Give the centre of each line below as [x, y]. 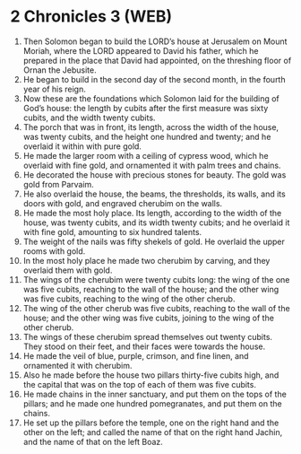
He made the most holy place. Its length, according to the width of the [152, 213]
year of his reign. [54, 89]
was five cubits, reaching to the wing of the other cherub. [129, 299]
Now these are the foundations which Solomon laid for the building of [151, 98]
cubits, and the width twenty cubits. [89, 118]
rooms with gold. [54, 251]
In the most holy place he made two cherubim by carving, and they [146, 260]
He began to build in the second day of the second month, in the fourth [154, 79]
